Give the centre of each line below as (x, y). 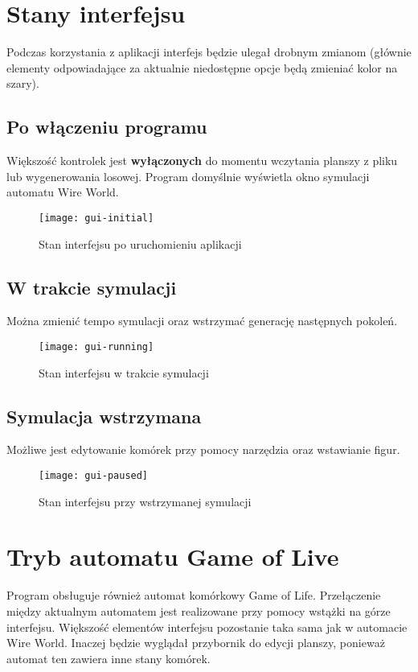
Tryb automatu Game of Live (173, 557)
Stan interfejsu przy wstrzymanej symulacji (145, 501)
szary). (23, 83)
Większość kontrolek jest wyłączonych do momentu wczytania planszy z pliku (202, 161)
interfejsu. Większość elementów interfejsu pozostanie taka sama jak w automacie (207, 627)
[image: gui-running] (96, 346)
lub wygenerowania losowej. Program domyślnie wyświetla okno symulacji (188, 176)
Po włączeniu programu (107, 127)
